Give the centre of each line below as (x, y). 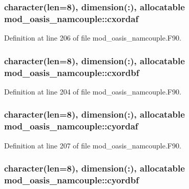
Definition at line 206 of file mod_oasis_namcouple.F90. (93, 38)
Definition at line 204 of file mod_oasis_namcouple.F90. (93, 91)
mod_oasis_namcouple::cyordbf (71, 180)
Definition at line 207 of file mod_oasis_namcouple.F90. (93, 145)
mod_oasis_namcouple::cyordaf (71, 126)
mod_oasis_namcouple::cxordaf (71, 18)
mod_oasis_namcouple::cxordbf (72, 72)
